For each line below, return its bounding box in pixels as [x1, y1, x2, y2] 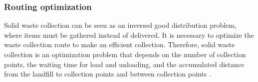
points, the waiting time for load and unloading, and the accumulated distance [4, 59, 245, 69]
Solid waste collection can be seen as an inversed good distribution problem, [4, 20, 237, 30]
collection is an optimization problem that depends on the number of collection [4, 49, 246, 59]
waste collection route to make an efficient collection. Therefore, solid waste [4, 39, 235, 50]
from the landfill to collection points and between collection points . [4, 69, 211, 79]
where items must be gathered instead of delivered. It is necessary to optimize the [4, 29, 255, 40]
